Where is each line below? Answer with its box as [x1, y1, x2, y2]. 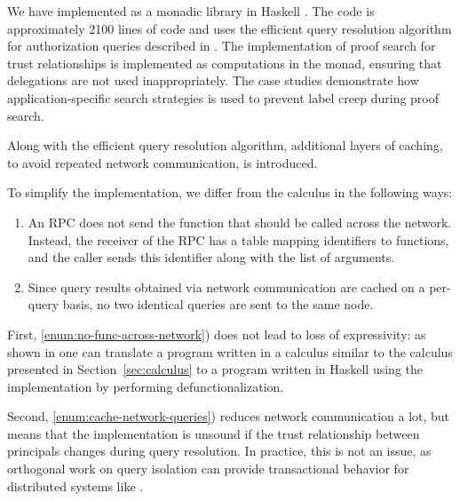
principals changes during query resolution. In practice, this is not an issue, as [7, 441, 432, 460]
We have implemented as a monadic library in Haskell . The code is [7, 2, 375, 20]
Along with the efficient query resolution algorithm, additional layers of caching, [7, 136, 443, 155]
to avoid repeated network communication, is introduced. [7, 153, 318, 171]
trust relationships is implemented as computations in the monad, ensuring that [7, 53, 442, 72]
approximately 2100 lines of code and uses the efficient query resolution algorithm [7, 19, 452, 37]
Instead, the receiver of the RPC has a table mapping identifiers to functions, [28, 230, 449, 249]
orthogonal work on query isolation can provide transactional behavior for [7, 459, 409, 478]
